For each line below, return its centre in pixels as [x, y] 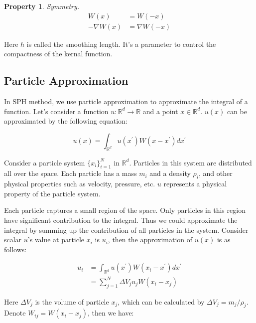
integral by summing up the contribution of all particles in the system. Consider [126, 230]
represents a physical [195, 184]
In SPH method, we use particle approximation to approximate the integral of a [126, 101]
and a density [170, 173]
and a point [160, 111]
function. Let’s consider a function [56, 111]
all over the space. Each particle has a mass [70, 173]
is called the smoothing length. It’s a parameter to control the [121, 44]
